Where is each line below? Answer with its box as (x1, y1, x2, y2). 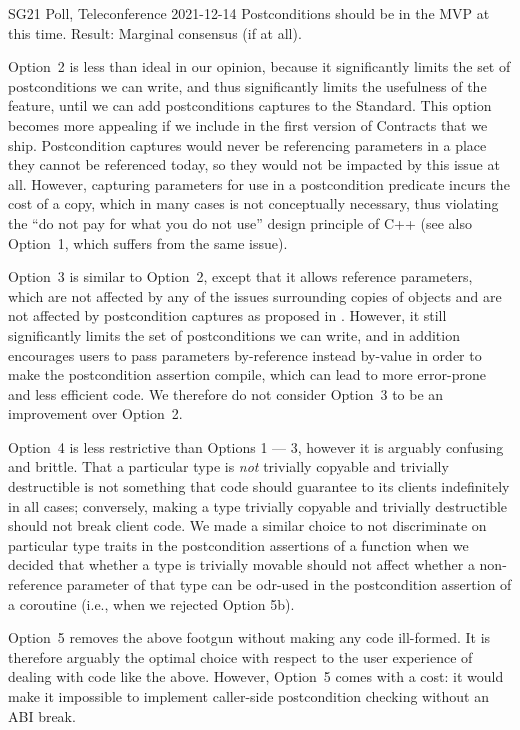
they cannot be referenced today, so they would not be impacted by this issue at (8, 154, 500, 175)
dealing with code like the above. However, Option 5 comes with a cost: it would (8, 666, 504, 687)
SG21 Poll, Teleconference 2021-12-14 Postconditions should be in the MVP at (8, 3, 490, 23)
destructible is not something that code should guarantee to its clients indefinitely (8, 476, 510, 497)
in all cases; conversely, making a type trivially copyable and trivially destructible (8, 495, 508, 516)
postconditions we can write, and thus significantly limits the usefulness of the (8, 75, 487, 96)
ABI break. (8, 705, 76, 726)
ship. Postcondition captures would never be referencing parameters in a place (8, 134, 487, 155)
